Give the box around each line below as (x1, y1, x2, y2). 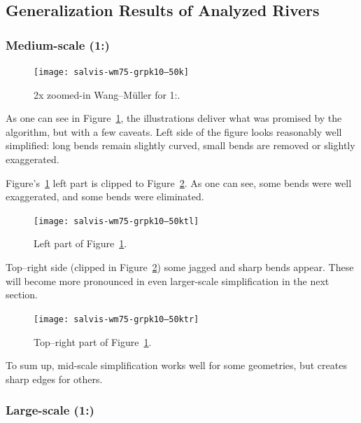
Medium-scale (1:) (6, 36, 110, 53)
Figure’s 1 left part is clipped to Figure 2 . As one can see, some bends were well (6, 175, 352, 190)
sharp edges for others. (6, 371, 103, 386)
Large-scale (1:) (6, 401, 94, 419)
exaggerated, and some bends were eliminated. (6, 189, 204, 204)
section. (6, 287, 38, 302)
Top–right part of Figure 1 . (34, 334, 152, 349)
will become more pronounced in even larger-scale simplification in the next (6, 273, 330, 288)
